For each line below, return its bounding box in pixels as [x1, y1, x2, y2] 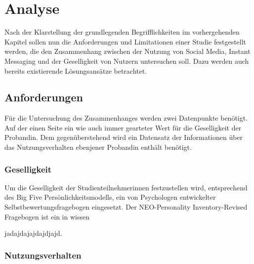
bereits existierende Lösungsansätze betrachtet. [4, 65, 147, 76]
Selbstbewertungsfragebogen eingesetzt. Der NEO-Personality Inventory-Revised [4, 202, 248, 212]
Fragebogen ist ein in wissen [4, 211, 89, 221]
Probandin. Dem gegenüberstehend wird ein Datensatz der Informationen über [4, 132, 243, 142]
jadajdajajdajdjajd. [4, 228, 62, 238]
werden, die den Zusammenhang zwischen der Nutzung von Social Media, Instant [4, 46, 251, 56]
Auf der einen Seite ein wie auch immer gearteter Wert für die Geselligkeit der [4, 122, 242, 132]
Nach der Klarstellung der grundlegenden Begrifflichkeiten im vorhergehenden [4, 27, 240, 37]
